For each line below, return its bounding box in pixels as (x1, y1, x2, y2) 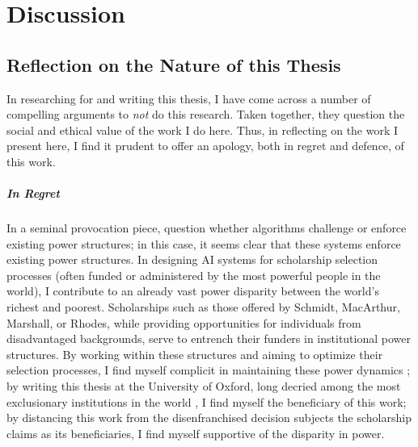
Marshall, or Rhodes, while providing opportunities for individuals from (6, 314, 361, 331)
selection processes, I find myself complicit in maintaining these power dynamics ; (6, 361, 411, 378)
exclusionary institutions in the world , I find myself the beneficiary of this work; (6, 393, 407, 410)
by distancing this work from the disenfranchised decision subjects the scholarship (6, 409, 412, 426)
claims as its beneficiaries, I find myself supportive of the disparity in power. (6, 424, 385, 441)
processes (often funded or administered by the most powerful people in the (6, 266, 381, 283)
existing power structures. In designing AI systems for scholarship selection (6, 251, 378, 268)
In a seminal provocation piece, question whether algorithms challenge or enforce (6, 219, 407, 236)
